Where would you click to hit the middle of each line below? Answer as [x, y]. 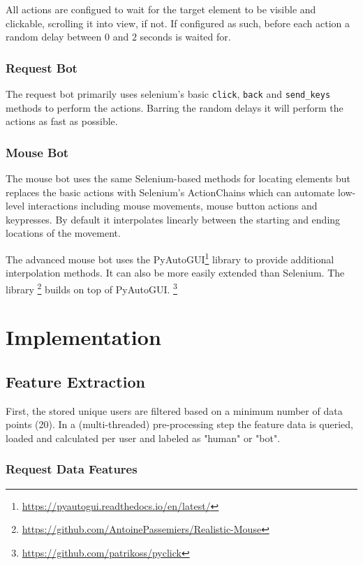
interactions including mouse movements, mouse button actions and [172, 206]
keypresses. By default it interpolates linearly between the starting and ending [173, 219]
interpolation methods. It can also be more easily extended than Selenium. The [175, 273]
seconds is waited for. [185, 37]
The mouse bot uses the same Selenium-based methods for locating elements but [178, 178]
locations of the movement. [63, 233]
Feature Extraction [75, 381]
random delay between [54, 37]
